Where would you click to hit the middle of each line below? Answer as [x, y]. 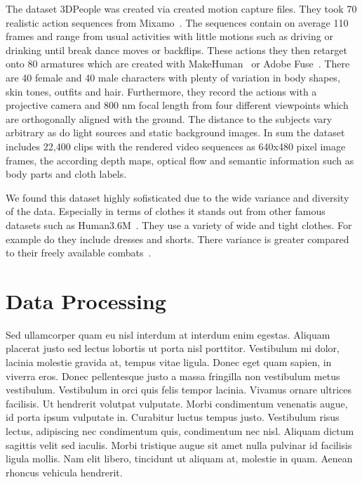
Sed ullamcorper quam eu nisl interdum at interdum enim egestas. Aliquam [168, 334]
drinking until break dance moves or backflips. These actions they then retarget [177, 50]
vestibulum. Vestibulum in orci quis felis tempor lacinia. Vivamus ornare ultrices [179, 390]
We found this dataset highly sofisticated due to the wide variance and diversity [177, 197]
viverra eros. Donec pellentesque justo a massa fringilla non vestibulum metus [173, 376]
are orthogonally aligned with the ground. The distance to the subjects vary [169, 118]
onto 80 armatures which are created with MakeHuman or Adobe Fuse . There [178, 64]
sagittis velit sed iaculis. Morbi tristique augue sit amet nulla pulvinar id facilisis [179, 444]
